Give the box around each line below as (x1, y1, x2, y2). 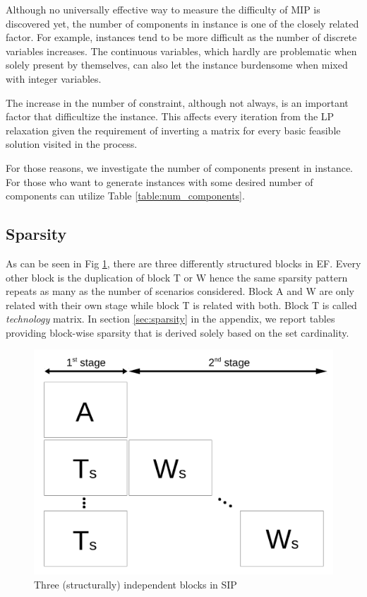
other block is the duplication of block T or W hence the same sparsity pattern (6, 269, 348, 284)
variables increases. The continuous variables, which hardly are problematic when (6, 43, 357, 58)
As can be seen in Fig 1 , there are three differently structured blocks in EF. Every (6, 255, 361, 270)
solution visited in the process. (6, 137, 138, 151)
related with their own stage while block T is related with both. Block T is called (6, 297, 357, 312)
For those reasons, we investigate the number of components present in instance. (6, 160, 354, 175)
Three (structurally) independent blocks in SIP (34, 576, 237, 591)
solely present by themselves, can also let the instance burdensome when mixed (6, 57, 348, 72)
